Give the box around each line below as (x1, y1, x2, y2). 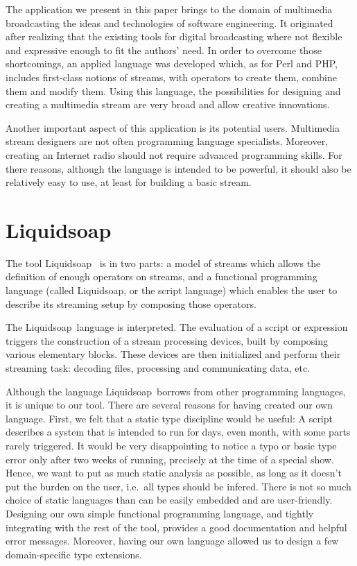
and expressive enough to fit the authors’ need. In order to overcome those (6, 42, 322, 57)
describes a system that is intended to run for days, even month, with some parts (6, 424, 351, 439)
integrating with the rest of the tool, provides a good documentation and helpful (6, 520, 347, 534)
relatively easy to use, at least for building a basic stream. (6, 175, 252, 189)
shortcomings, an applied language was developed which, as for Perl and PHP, (6, 56, 338, 71)
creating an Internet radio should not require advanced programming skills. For (6, 147, 342, 162)
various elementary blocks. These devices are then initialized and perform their (6, 347, 341, 361)
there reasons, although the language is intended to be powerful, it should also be (6, 161, 351, 175)
